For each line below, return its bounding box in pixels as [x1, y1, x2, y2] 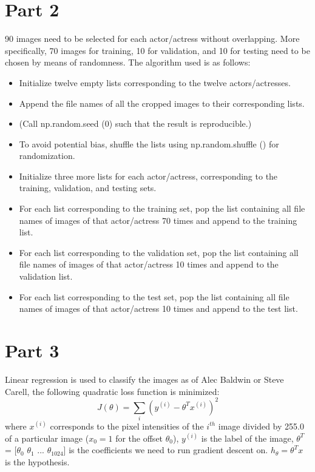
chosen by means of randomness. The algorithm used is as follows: [5, 56, 251, 69]
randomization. [19, 149, 75, 162]
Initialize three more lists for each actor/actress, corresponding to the [19, 169, 278, 182]
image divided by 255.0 [218, 419, 304, 432]
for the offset [115, 431, 163, 444]
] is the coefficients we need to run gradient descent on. [63, 443, 268, 456]
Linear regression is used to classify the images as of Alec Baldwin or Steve [5, 373, 284, 385]
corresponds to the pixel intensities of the [50, 419, 204, 432]
